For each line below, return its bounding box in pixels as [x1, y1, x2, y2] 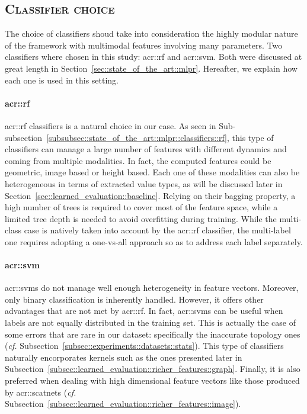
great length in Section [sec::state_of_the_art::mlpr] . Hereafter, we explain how [5, 62, 298, 74]
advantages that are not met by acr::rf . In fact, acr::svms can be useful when [5, 304, 283, 317]
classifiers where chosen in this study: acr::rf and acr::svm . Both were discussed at [5, 50, 302, 63]
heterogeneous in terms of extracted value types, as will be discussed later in [5, 177, 283, 190]
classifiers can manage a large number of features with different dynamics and [5, 143, 287, 155]
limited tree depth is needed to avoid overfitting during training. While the [5, 212, 277, 224]
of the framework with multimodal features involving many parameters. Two [5, 38, 283, 51]
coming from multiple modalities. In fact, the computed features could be [5, 154, 271, 166]
